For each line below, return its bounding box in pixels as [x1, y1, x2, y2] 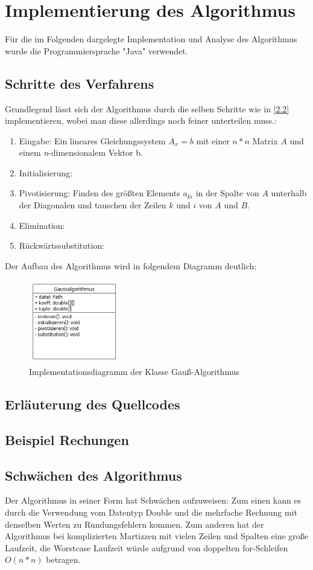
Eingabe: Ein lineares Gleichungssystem [19, 134, 166, 147]
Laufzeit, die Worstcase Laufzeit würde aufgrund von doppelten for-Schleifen [5, 541, 288, 554]
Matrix [252, 134, 278, 147]
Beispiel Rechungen [5, 430, 129, 449]
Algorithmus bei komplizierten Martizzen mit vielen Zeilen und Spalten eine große [5, 530, 309, 542]
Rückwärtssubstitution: [19, 239, 105, 252]
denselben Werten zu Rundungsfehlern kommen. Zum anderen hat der [5, 517, 264, 530]
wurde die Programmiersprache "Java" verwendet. [5, 44, 188, 57]
